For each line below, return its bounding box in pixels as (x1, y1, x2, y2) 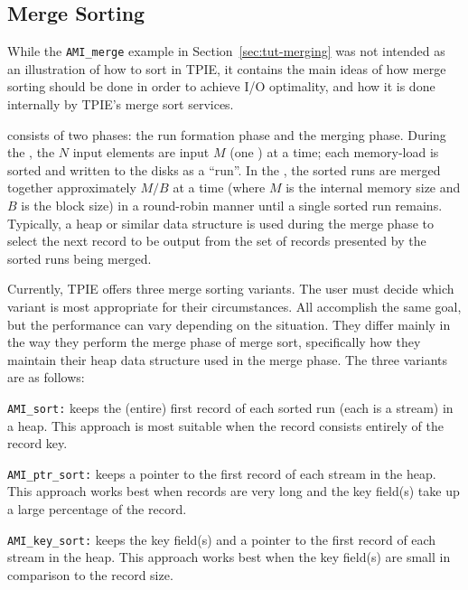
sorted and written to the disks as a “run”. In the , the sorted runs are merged (7, 160, 441, 179)
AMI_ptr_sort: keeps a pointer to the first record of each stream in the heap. (7, 464, 436, 482)
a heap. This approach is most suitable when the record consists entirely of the (7, 416, 444, 435)
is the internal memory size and (285, 178, 461, 197)
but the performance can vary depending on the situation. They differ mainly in (7, 314, 451, 333)
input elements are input (72, 143, 210, 162)
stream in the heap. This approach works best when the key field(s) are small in (7, 548, 451, 567)
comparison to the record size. (7, 565, 173, 584)
